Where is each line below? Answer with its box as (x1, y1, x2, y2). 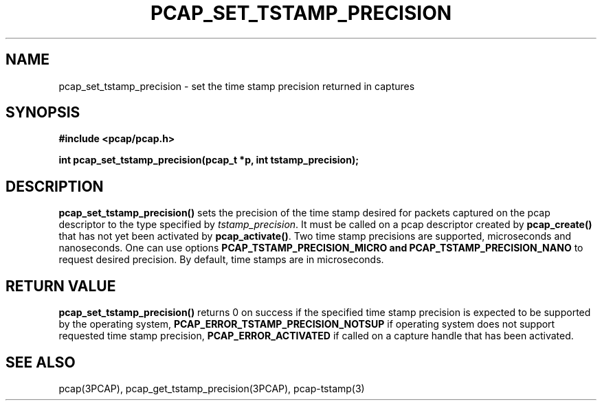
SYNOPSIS (5, 104, 80, 122)
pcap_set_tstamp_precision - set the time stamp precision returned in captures (58, 80, 415, 92)
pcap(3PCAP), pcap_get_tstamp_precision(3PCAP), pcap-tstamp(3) (58, 382, 365, 394)
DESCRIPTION (5, 177, 104, 195)
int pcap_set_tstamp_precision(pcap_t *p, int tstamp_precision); (58, 154, 359, 166)
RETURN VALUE (5, 277, 116, 295)
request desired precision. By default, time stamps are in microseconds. (58, 253, 384, 266)
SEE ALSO (5, 353, 76, 371)
